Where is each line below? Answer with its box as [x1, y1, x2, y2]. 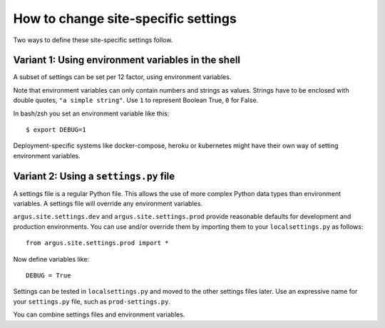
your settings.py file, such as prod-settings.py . [13, 297, 171, 306]
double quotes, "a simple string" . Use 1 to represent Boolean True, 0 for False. [13, 96, 259, 105]
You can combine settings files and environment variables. [13, 310, 185, 319]
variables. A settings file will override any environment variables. [13, 200, 203, 208]
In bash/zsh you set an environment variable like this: [13, 109, 170, 118]
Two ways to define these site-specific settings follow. [13, 36, 173, 44]
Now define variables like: [13, 255, 89, 263]
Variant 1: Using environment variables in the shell [13, 54, 241, 66]
